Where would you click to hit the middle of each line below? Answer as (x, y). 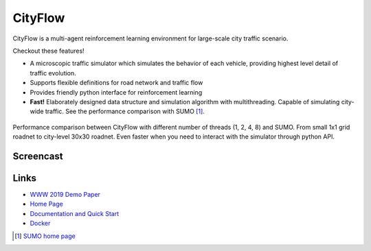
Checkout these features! (49, 51)
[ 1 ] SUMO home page (45, 236)
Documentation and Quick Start (75, 213)
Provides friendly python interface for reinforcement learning (116, 92)
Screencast (38, 156)
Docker (40, 224)
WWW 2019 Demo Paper (65, 194)
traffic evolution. (53, 73)
